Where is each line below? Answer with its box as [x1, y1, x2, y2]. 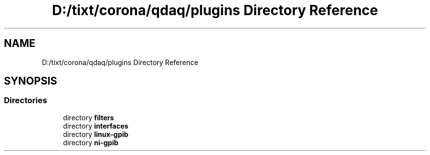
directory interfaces [63, 121, 129, 130]
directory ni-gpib [63, 138, 119, 147]
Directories [4, 95, 47, 106]
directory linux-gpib [63, 130, 129, 138]
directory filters [63, 113, 114, 122]
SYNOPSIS [4, 75, 57, 88]
